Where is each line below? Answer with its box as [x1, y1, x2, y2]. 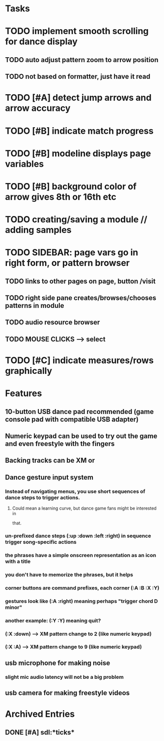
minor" [5, 604, 23, 611]
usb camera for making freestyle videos [5, 689, 130, 697]
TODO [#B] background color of [5, 181, 137, 192]
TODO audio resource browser [5, 318, 100, 327]
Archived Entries [5, 708, 75, 720]
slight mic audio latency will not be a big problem [5, 673, 124, 680]
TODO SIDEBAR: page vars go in [5, 247, 138, 258]
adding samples [5, 224, 72, 236]
